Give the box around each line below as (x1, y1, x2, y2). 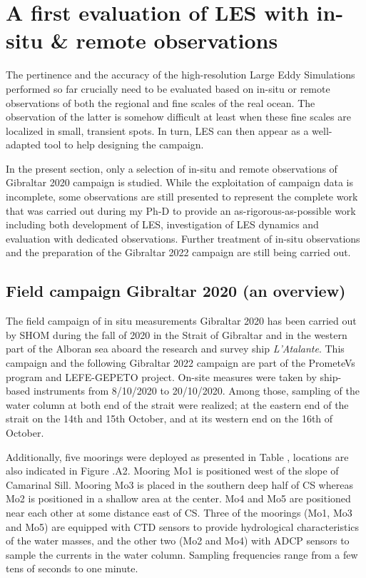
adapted (6, 137, 41, 152)
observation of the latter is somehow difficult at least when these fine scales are (6, 109, 351, 124)
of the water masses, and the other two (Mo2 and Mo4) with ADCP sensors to (6, 533, 350, 548)
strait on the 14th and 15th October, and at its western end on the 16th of (6, 411, 333, 426)
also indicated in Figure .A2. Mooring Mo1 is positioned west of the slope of (6, 463, 339, 478)
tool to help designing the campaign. (44, 137, 204, 152)
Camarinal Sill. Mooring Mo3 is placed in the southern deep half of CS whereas (6, 477, 353, 492)
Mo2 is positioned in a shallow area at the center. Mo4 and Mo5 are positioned (6, 491, 351, 506)
